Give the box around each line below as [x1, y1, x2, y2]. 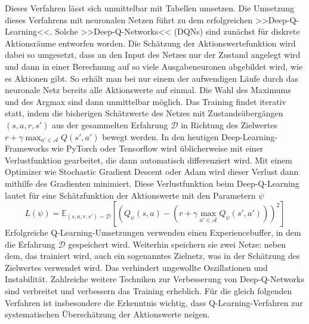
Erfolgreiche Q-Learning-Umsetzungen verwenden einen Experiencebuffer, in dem [5, 226, 301, 239]
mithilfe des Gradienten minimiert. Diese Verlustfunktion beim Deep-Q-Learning [5, 177, 299, 189]
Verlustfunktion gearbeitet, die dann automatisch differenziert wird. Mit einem [5, 153, 292, 166]
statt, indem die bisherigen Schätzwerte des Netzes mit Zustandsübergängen [5, 107, 283, 119]
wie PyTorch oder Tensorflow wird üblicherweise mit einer [51, 142, 264, 155]
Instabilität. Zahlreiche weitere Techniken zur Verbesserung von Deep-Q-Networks [5, 273, 304, 285]
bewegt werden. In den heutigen [102, 130, 219, 143]
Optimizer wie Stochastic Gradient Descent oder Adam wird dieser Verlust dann [5, 165, 299, 178]
